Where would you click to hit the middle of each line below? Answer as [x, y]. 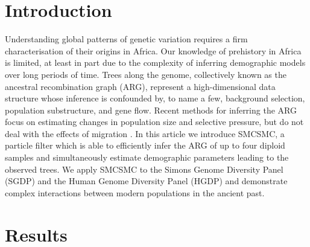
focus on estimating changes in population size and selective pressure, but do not [154, 122]
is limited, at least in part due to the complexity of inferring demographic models [155, 63]
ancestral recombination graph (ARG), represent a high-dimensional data [140, 86]
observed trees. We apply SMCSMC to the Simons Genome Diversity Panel [144, 169]
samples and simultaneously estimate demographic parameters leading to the [147, 157]
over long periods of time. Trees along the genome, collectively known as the [146, 74]
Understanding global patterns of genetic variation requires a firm [126, 39]
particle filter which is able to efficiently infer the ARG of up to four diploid [145, 145]
